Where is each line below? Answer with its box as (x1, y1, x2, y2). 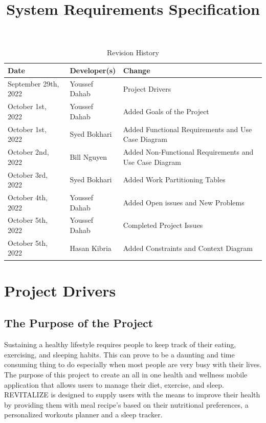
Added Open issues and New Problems (123, 197, 245, 207)
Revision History (107, 47, 159, 58)
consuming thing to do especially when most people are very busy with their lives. (4, 359, 262, 370)
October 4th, (8, 192, 48, 202)
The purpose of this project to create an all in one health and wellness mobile (4, 369, 248, 379)
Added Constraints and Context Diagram (123, 242, 253, 253)
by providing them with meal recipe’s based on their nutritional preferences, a (4, 399, 249, 410)
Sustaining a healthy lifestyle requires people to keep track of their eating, (4, 339, 236, 350)
